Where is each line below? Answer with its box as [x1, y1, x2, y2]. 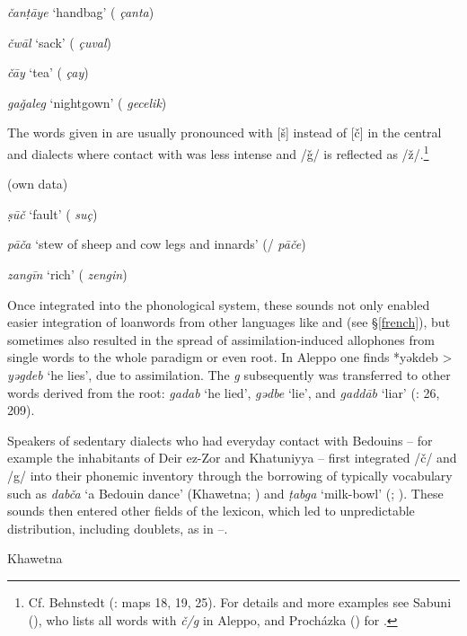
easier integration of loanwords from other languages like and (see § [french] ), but [7, 313, 451, 331]
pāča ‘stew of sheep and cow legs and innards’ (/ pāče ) [7, 234, 306, 253]
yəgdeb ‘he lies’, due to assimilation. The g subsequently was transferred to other [7, 365, 451, 384]
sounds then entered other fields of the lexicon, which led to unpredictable [7, 501, 415, 520]
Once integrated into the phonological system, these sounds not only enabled [7, 295, 430, 314]
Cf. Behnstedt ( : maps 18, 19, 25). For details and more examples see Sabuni [28, 592, 452, 611]
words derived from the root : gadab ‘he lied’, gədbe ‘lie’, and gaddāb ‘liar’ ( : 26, [7, 383, 440, 402]
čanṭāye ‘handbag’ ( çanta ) [7, 3, 154, 21]
